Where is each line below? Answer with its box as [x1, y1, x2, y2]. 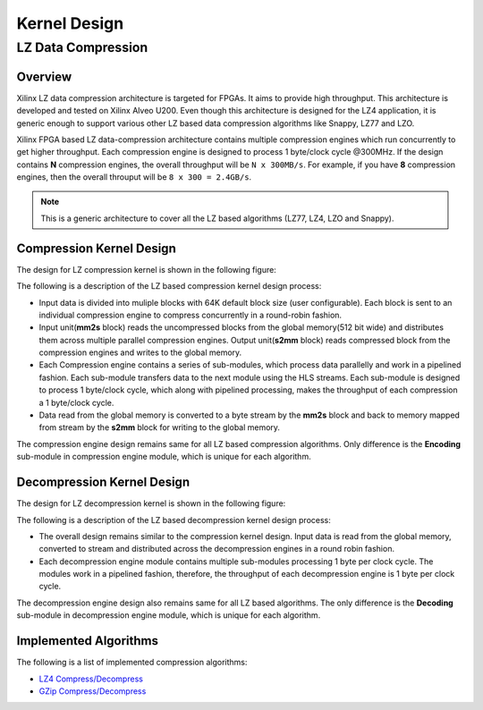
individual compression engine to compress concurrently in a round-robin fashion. [38, 309, 343, 320]
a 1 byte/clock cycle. [38, 397, 114, 408]
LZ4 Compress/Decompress [38, 673, 143, 684]
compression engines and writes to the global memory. [38, 347, 242, 358]
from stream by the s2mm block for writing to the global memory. [38, 422, 281, 433]
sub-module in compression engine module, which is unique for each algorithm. [16, 452, 312, 462]
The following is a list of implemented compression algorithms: [16, 657, 248, 668]
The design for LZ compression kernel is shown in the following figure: [16, 264, 276, 275]
